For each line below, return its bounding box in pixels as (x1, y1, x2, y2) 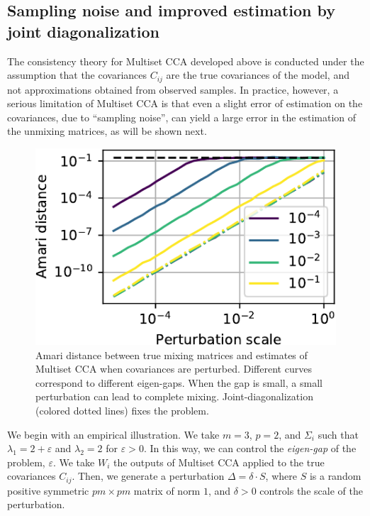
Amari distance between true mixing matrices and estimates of (35, 347, 308, 362)
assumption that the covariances (7, 67, 147, 82)
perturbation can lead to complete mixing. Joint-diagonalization (35, 389, 313, 404)
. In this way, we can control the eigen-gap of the (143, 441, 357, 456)
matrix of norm (133, 483, 201, 498)
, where (265, 468, 297, 483)
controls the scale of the (259, 483, 363, 498)
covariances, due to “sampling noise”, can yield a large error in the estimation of (7, 109, 357, 124)
